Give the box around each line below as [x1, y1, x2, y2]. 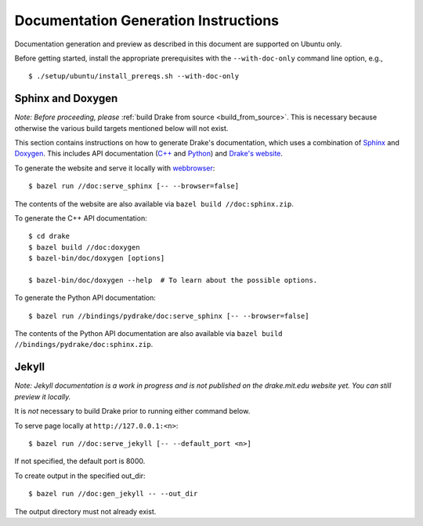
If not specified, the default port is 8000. [14, 456, 146, 466]
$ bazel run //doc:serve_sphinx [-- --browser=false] [28, 181, 239, 191]
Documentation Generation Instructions [14, 12, 280, 29]
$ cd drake [28, 232, 70, 241]
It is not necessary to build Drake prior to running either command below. [14, 407, 251, 416]
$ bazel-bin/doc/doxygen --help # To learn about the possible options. [28, 276, 318, 284]
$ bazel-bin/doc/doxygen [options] [28, 254, 165, 263]
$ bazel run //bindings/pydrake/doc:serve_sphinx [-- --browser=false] [28, 311, 309, 320]
